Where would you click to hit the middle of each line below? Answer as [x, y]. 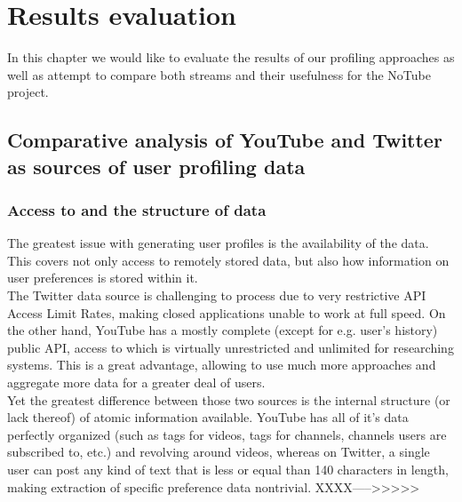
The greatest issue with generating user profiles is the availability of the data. [218, 243]
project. [28, 92]
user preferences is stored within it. [103, 278]
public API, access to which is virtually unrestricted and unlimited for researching [231, 347]
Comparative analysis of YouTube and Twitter [225, 140]
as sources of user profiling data [156, 166]
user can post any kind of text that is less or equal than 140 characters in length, [228, 470]
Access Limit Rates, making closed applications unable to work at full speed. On [227, 312]
